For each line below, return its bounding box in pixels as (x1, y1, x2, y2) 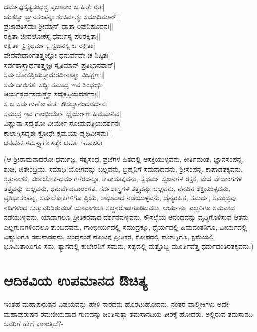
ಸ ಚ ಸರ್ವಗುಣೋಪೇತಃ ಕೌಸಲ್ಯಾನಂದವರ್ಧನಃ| (4, 98, 109, 108)
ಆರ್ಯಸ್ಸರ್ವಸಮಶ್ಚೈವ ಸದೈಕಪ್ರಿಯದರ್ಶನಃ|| (4, 89, 100, 99)
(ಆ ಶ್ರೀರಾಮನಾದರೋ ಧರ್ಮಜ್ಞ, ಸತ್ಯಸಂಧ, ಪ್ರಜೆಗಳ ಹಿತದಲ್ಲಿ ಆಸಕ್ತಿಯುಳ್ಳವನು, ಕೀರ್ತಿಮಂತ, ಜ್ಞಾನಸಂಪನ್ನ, (4, 153, 244, 164)
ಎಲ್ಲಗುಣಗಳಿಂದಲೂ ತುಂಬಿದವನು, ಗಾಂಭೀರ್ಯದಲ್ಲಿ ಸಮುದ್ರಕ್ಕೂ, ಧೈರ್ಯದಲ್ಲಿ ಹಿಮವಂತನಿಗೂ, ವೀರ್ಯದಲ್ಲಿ (4, 222, 247, 232)
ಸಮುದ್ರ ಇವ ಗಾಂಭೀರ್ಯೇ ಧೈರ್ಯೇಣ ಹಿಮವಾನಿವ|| (4, 108, 123, 118)
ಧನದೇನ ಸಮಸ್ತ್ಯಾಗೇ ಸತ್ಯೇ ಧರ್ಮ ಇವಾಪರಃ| (4, 137, 104, 147)
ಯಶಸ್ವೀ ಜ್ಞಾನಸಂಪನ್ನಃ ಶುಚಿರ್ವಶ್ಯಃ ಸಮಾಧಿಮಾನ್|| (4, 11, 120, 21)
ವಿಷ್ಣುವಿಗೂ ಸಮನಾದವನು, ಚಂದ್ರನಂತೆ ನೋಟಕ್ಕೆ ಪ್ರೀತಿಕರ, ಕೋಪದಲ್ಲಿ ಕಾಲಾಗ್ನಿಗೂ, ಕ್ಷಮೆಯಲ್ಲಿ (4, 231, 215, 241)
